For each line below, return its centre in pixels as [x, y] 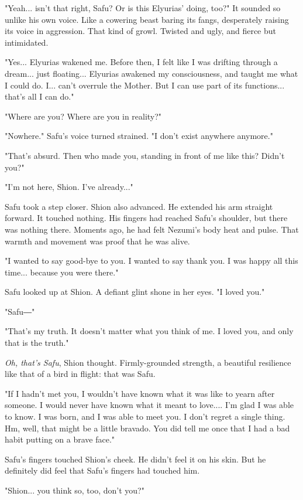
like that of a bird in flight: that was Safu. [80, 374]
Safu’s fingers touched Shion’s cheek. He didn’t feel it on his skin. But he [135, 459]
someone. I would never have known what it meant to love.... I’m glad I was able [149, 405]
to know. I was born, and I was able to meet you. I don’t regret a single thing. [145, 416]
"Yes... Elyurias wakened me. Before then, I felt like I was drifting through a [141, 62]
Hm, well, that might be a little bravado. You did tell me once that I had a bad [147, 428]
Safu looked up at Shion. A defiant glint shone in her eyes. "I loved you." [135, 292]
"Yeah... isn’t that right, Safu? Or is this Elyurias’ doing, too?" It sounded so [143, 8]
